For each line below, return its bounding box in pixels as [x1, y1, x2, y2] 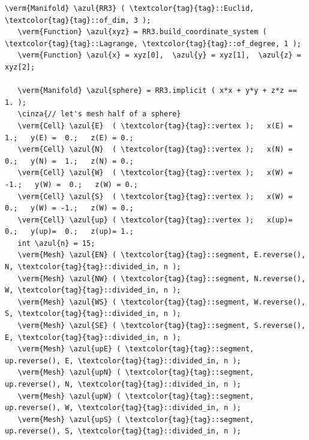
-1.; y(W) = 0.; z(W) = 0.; [5, 180, 138, 189]
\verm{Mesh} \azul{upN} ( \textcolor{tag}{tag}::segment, [17, 368, 254, 377]
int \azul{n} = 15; [17, 239, 95, 248]
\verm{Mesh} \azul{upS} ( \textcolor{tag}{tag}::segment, [17, 415, 254, 424]
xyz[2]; [5, 62, 35, 71]
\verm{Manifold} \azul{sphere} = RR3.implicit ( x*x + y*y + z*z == [17, 86, 297, 95]
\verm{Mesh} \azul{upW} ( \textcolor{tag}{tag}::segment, [17, 391, 254, 400]
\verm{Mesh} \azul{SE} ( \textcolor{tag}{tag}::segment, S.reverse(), [17, 321, 306, 330]
